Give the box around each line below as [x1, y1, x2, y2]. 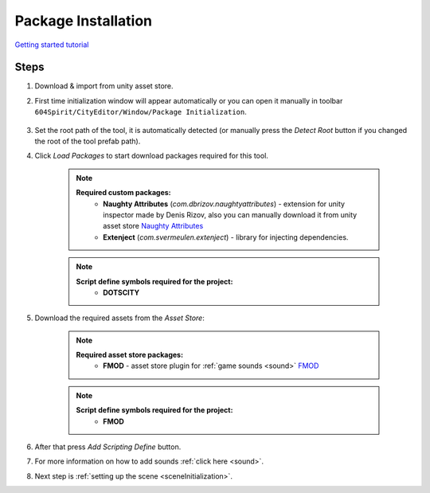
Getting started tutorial [14, 40, 89, 49]
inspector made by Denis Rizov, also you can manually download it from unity [103, 209, 358, 219]
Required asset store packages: [76, 350, 183, 360]
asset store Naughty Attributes [103, 221, 204, 231]
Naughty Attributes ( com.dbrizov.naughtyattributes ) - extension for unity [103, 199, 346, 209]
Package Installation [14, 12, 153, 29]
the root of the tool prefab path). [34, 136, 141, 147]
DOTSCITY [103, 288, 139, 297]
